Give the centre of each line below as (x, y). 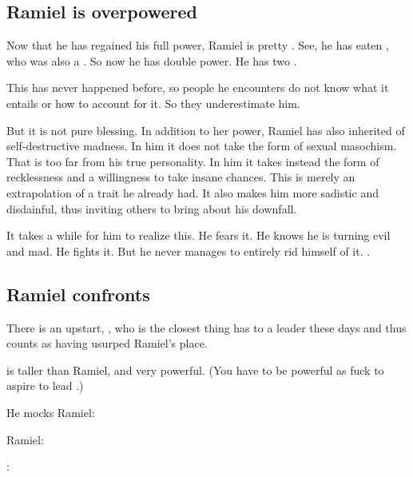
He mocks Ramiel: (51, 412)
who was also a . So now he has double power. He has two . (152, 60)
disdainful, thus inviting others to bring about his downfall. (152, 208)
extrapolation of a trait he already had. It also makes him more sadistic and (193, 192)
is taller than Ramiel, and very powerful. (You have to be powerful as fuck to (195, 370)
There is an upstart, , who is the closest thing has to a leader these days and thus (206, 327)
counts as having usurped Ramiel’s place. (107, 343)
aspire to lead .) (45, 386)
